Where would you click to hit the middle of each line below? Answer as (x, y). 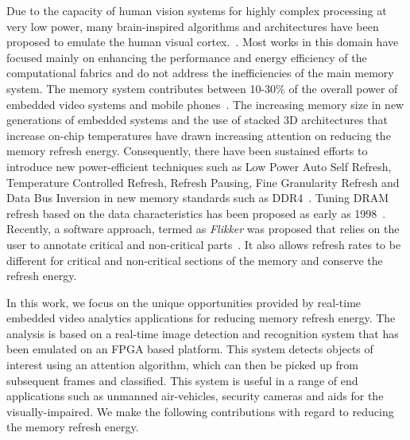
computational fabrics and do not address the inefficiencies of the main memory (200, 73)
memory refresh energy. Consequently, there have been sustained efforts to (187, 151)
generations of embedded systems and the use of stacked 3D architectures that (197, 120)
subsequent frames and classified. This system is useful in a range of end (182, 380)
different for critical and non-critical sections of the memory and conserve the (195, 260)
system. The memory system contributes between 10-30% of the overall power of (202, 88)
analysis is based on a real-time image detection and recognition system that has (203, 333)
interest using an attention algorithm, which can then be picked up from (182, 365)
